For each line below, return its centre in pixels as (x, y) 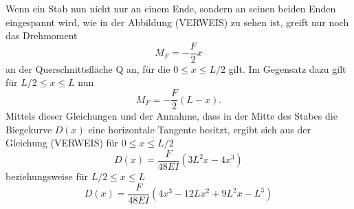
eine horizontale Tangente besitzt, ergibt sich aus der (200, 129)
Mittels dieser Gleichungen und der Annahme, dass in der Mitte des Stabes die (172, 116)
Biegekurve (29, 129)
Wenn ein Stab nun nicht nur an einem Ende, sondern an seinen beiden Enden (171, 8)
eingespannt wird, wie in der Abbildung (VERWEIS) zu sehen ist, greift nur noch (177, 22)
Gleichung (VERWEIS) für (62, 143)
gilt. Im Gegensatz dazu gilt (287, 68)
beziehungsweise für (47, 176)
